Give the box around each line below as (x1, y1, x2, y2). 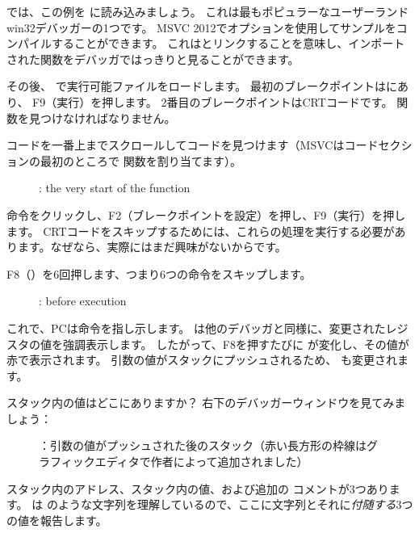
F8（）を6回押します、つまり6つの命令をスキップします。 (6, 265, 312, 282)
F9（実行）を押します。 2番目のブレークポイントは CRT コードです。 (32, 93, 393, 110)
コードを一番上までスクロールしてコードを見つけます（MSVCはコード (6, 136, 379, 153)
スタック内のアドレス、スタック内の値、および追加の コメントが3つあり (6, 480, 389, 497)
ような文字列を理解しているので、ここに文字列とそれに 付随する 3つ (57, 496, 413, 513)
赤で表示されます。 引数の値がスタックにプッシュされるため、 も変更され (6, 351, 397, 368)
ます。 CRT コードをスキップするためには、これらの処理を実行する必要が (6, 222, 395, 239)
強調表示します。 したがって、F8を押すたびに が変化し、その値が (62, 335, 409, 352)
